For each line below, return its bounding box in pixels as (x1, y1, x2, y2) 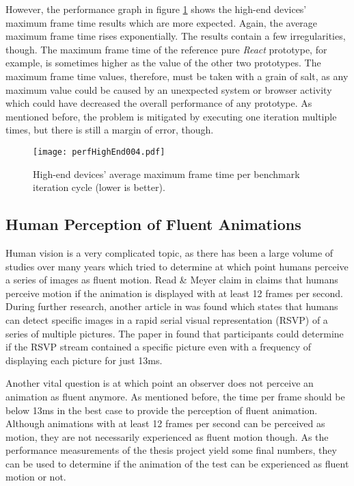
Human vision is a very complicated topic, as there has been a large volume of (5, 245, 333, 259)
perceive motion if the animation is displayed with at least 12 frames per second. (5, 285, 343, 300)
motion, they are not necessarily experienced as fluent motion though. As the (5, 429, 329, 444)
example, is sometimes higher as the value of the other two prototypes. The (5, 55, 321, 70)
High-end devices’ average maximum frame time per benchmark (33, 166, 300, 181)
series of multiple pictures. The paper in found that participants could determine (5, 326, 344, 340)
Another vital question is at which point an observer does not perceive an (5, 376, 314, 390)
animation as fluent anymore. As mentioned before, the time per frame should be (5, 389, 345, 403)
